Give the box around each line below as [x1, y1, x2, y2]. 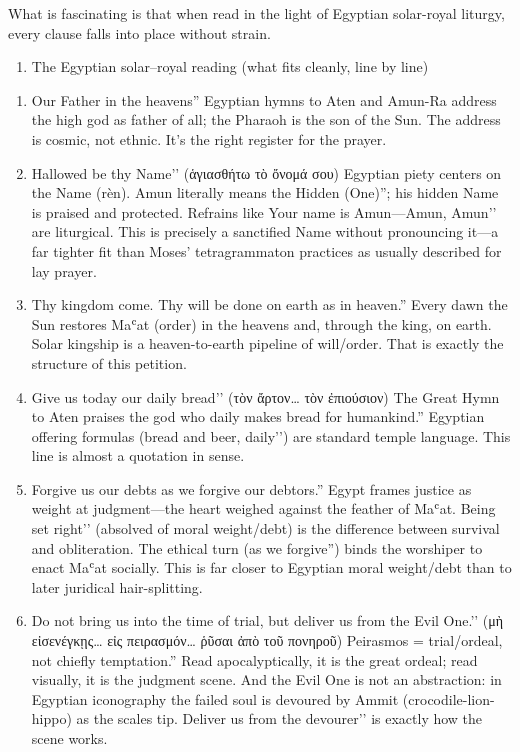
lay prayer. [31, 260, 97, 281]
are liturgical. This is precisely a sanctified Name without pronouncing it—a [31, 221, 499, 242]
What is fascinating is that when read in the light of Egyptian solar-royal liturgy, [8, 3, 505, 23]
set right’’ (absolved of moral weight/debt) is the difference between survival [31, 518, 500, 539]
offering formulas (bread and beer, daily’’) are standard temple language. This [31, 425, 511, 446]
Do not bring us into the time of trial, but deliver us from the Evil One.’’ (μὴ [31, 610, 504, 631]
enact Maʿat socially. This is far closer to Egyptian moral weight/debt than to [31, 557, 512, 578]
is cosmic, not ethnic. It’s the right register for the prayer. [31, 128, 387, 149]
